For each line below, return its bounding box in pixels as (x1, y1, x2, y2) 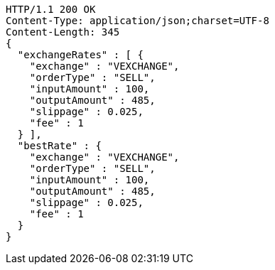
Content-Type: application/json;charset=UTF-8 (6, 15, 269, 26)
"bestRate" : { (17, 140, 102, 151)
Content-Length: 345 (6, 26, 120, 38)
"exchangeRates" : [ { (17, 49, 144, 60)
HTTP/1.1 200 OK (6, 4, 96, 15)
